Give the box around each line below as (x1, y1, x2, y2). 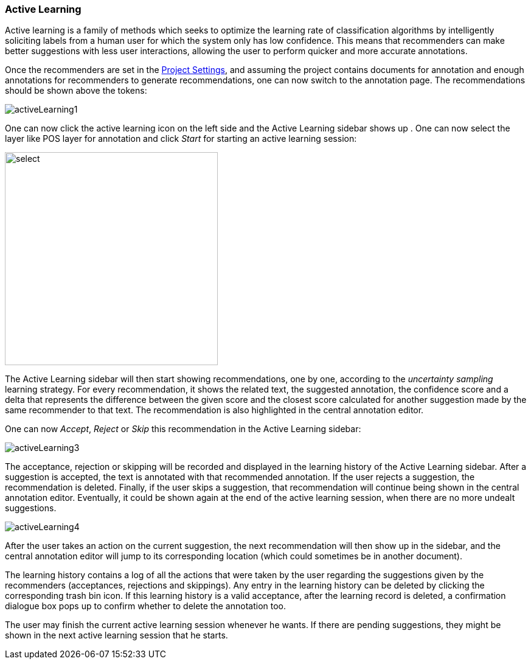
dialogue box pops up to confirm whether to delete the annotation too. (5, 601, 286, 612)
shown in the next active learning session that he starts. (5, 630, 228, 641)
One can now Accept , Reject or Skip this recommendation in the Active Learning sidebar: (5, 424, 361, 435)
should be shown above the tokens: (5, 85, 147, 96)
